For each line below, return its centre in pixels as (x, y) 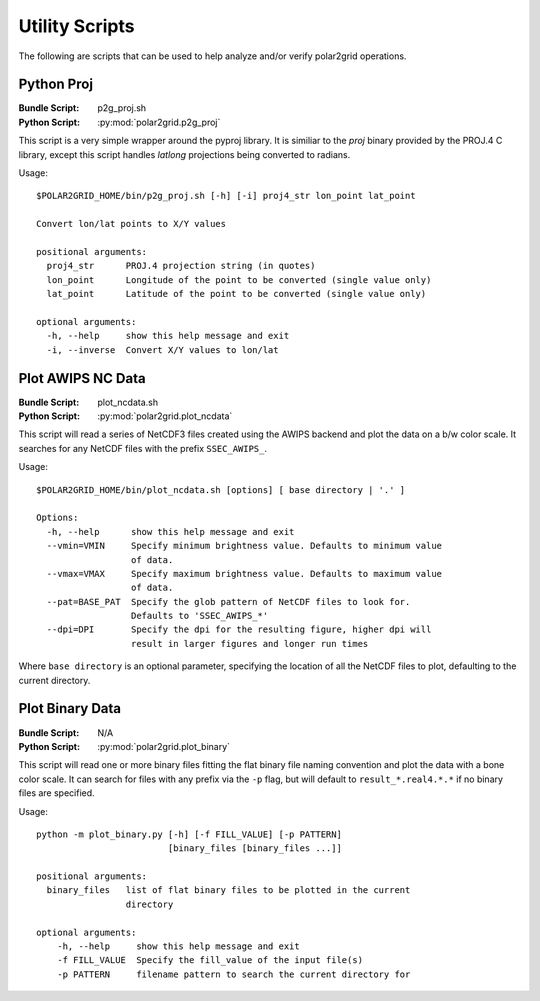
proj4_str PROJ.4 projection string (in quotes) (181, 266)
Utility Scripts (76, 26)
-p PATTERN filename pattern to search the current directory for (233, 974)
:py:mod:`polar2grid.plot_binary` (163, 746)
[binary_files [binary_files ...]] (254, 848)
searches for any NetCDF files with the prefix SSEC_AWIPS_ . (143, 448)
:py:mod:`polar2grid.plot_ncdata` (165, 416)
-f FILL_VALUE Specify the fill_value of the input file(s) (210, 960)
